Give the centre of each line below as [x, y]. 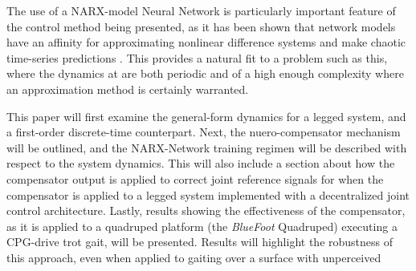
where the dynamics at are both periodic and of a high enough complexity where [205, 73]
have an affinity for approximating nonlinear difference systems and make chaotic [206, 42]
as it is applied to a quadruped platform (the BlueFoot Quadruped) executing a [202, 226]
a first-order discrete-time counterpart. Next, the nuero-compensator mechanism [204, 132]
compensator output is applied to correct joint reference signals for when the [195, 178]
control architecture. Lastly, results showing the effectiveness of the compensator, [206, 210]
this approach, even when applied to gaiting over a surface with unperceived [194, 257]
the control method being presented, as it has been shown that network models [201, 26]
